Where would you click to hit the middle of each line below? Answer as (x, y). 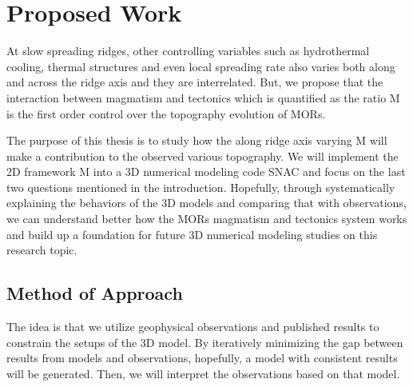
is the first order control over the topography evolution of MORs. (166, 113)
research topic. (42, 250)
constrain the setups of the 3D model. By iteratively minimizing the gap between (205, 342)
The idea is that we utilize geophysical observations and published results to (193, 327)
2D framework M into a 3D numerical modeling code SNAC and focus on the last (206, 172)
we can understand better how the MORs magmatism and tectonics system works (207, 219)
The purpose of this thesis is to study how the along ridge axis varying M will (197, 140)
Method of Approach (95, 293)
